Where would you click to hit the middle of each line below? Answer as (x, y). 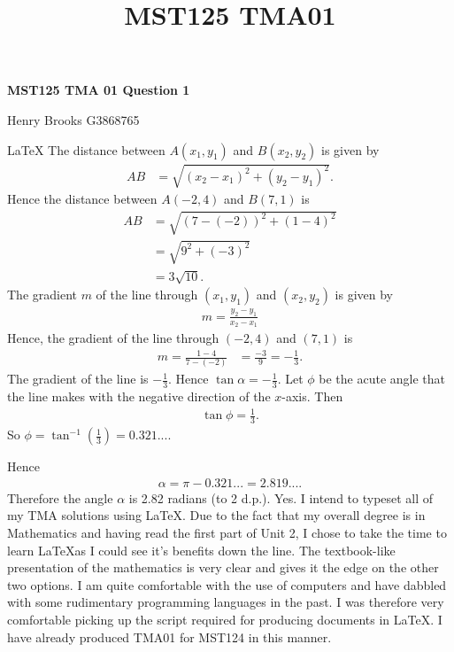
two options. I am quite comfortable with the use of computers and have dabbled (227, 584)
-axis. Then (312, 396)
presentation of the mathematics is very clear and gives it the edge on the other (223, 567)
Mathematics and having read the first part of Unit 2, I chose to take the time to (227, 533)
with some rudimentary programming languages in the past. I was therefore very (226, 602)
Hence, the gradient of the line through (113, 338)
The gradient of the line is (78, 379)
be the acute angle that (382, 379)
